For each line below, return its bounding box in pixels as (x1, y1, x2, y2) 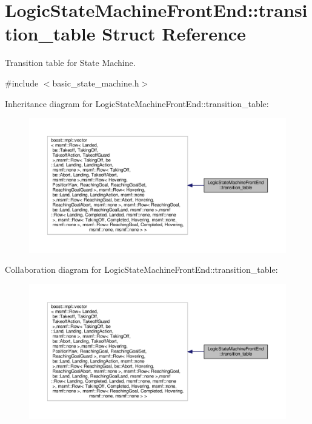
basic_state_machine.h (52, 76, 139, 89)
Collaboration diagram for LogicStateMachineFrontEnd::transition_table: (5, 263, 278, 276)
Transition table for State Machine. (5, 56, 136, 69)
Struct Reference (102, 21, 246, 46)
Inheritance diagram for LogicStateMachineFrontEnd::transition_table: (5, 97, 269, 109)
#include (5, 76, 39, 89)
